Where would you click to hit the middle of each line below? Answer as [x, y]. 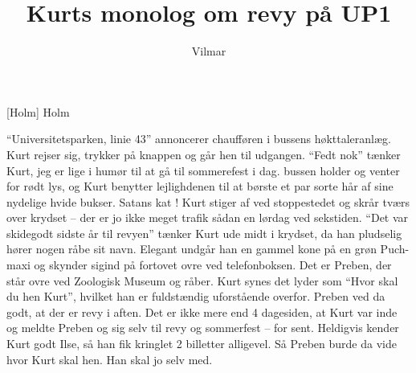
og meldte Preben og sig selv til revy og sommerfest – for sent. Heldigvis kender [203, 328]
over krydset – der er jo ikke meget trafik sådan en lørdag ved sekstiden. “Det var [208, 217]
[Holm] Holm [38, 111]
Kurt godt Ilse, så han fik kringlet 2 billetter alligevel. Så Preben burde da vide [202, 344]
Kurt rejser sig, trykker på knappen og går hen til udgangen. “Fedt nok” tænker [204, 154]
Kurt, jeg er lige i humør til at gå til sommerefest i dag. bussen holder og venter [203, 170]
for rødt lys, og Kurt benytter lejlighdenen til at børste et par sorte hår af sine [200, 186]
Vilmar [209, 51]
